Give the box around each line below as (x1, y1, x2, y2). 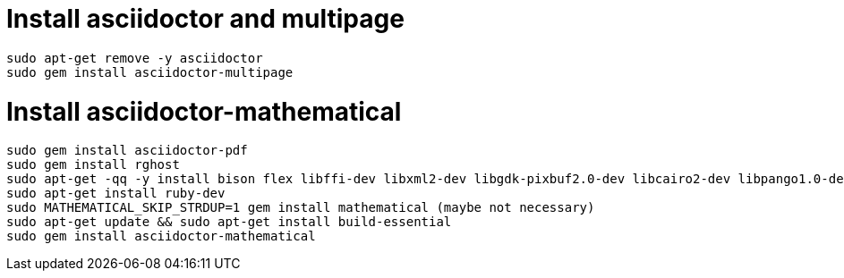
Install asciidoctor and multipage (6, 4, 405, 34)
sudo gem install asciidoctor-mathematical (6, 229, 316, 244)
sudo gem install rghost (6, 157, 180, 173)
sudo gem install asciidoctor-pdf (6, 143, 248, 158)
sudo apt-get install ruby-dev (6, 186, 226, 201)
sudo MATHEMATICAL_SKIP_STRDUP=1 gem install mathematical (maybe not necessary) (6, 200, 595, 215)
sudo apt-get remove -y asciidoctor (6, 50, 263, 65)
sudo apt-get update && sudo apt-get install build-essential (6, 215, 452, 230)
